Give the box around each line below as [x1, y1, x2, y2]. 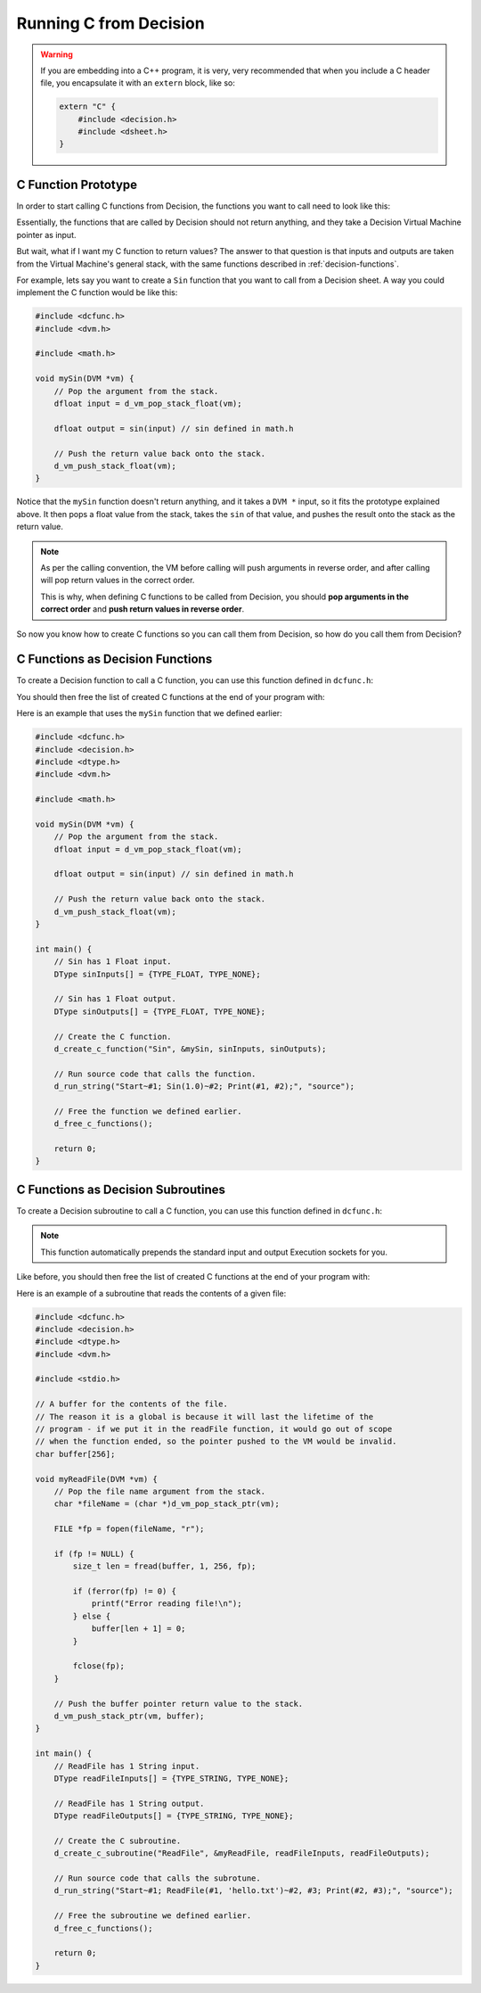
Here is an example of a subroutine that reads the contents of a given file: [16, 1288, 287, 1298]
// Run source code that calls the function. [53, 1068, 257, 1079]
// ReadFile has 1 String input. [53, 1761, 200, 1771]
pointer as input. [16, 229, 77, 240]
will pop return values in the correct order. [40, 575, 195, 586]
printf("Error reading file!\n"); [91, 1599, 242, 1609]
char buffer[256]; [35, 1449, 116, 1459]
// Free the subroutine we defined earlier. [53, 1911, 252, 1921]
